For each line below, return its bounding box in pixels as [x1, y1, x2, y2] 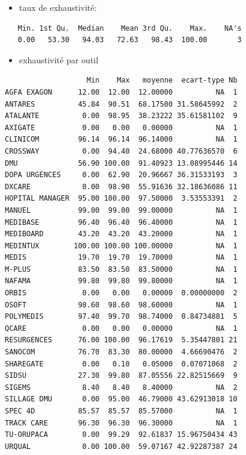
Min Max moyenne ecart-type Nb [87, 76, 238, 85]
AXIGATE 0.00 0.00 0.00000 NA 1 [5, 123, 238, 132]
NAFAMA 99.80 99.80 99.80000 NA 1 [5, 277, 238, 286]
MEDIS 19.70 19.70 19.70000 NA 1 [5, 253, 238, 262]
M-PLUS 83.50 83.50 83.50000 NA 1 [5, 265, 238, 274]
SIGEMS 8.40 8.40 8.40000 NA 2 [5, 383, 238, 392]
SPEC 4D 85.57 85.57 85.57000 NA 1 [5, 407, 238, 415]
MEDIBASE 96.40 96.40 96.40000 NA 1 [5, 218, 238, 227]
